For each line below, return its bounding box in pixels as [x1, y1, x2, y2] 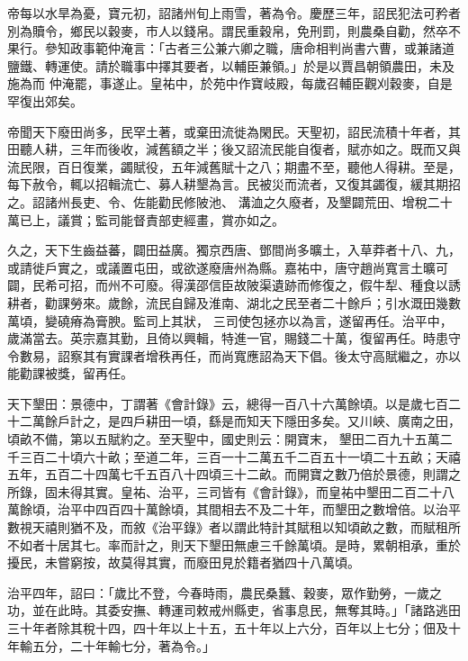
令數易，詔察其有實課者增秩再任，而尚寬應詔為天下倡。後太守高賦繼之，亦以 [7, 346, 461, 365]
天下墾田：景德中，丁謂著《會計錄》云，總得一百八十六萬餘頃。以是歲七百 [7, 394, 448, 412]
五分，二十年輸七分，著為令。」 [31, 636, 215, 655]
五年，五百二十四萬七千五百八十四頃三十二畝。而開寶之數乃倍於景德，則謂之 [7, 465, 461, 484]
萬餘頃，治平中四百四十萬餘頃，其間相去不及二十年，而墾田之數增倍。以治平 [7, 500, 461, 519]
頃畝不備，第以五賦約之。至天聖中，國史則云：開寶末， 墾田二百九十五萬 [7, 430, 440, 448]
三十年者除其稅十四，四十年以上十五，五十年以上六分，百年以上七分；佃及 [7, 619, 448, 637]
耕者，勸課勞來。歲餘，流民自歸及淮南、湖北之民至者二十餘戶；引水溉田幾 [7, 293, 448, 312]
